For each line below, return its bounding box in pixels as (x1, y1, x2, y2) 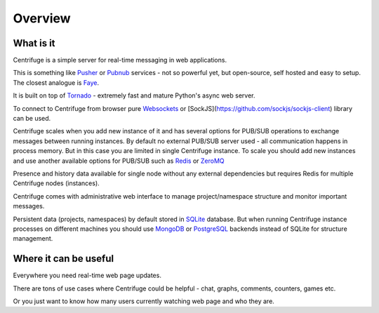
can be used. (13, 114, 51, 123)
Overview (13, 11, 71, 26)
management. (13, 234, 53, 243)
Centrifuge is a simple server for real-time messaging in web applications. (13, 56, 227, 65)
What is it (13, 37, 55, 49)
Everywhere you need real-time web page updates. (13, 271, 161, 280)
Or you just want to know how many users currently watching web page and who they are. (13, 297, 275, 305)
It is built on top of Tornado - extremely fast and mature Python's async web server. (13, 91, 255, 100)
